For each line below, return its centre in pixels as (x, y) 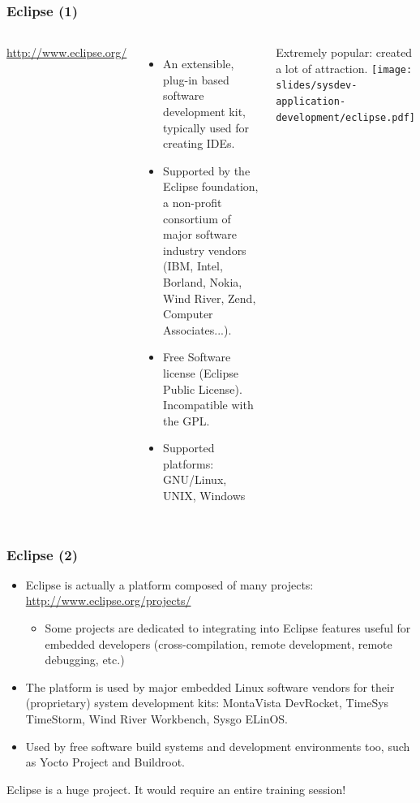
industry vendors (205, 250)
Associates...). (197, 329)
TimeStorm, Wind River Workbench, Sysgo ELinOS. (157, 719)
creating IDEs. (199, 143)
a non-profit (193, 202)
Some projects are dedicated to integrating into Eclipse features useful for (228, 628)
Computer (188, 314)
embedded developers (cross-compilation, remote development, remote (219, 643)
